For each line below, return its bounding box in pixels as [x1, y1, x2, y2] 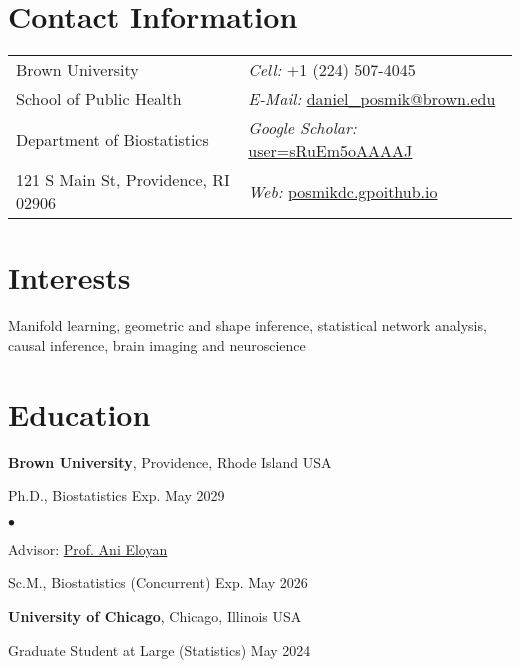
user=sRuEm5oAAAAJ [248, 139, 413, 163]
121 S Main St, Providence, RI [16, 168, 230, 192]
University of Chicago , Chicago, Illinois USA [8, 605, 302, 626]
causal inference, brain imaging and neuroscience [8, 334, 306, 355]
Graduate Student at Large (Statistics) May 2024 [8, 639, 311, 660]
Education [8, 393, 151, 434]
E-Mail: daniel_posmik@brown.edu [248, 87, 496, 111]
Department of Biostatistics [16, 127, 209, 151]
